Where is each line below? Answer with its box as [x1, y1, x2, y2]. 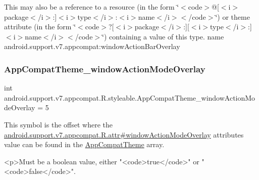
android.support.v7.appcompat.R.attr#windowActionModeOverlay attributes [4, 129, 244, 140]
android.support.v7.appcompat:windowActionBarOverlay [4, 41, 180, 52]
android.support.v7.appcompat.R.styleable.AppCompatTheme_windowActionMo [4, 92, 255, 103]
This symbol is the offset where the [4, 119, 113, 129]
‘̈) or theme [215, 11, 250, 22]
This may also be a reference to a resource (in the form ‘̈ [4, 2, 179, 12]
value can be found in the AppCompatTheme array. [4, 139, 165, 150]
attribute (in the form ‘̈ [4, 21, 76, 32]
